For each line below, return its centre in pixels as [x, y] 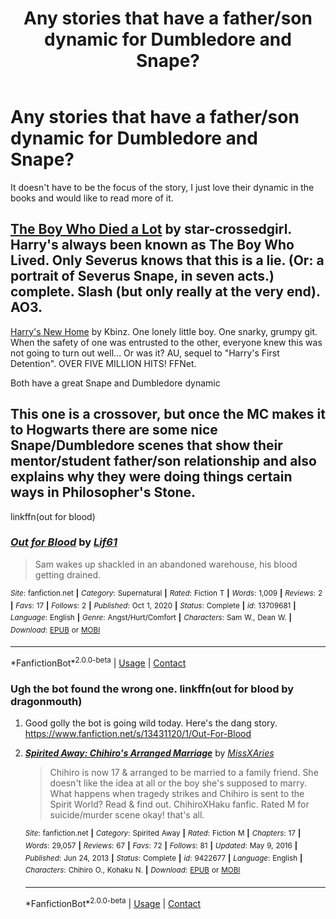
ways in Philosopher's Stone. [103, 492]
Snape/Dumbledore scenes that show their [146, 445]
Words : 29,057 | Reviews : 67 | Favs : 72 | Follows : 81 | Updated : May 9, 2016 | [161, 846]
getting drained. [68, 574]
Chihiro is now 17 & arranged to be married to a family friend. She [184, 773]
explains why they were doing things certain [151, 477]
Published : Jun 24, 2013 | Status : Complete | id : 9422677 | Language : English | [163, 858]
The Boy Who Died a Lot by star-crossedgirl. [151, 229]
